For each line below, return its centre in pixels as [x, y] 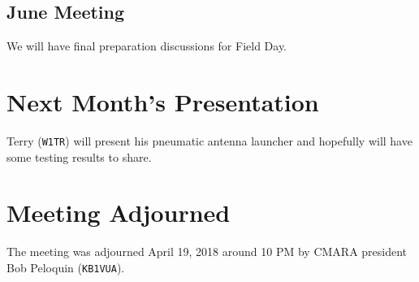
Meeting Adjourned [119, 213]
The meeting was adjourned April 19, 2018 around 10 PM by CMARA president [207, 252]
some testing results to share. [79, 156]
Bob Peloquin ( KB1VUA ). [66, 267]
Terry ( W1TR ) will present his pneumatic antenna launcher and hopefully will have [209, 140]
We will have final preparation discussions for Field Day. [147, 46]
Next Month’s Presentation [163, 101]
